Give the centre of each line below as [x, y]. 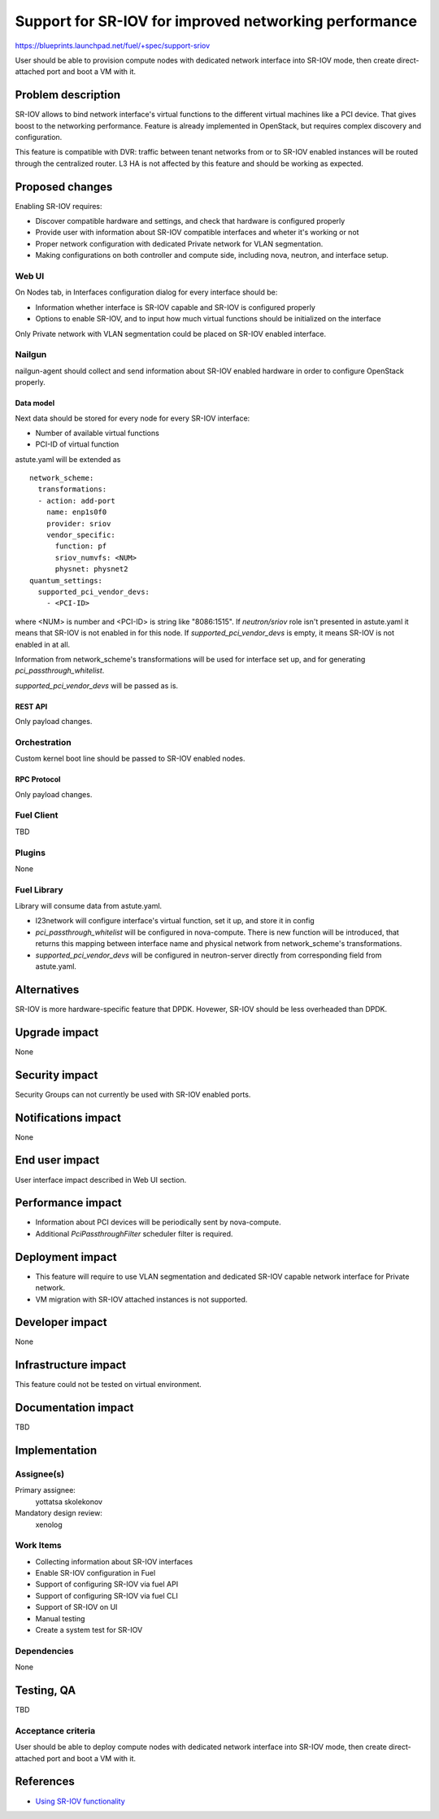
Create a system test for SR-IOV [89, 1630]
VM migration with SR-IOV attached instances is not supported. [141, 1299]
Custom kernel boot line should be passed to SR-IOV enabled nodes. [130, 759]
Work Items [38, 1546]
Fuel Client [37, 815]
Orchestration [43, 742]
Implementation [56, 1451]
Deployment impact [66, 1257]
